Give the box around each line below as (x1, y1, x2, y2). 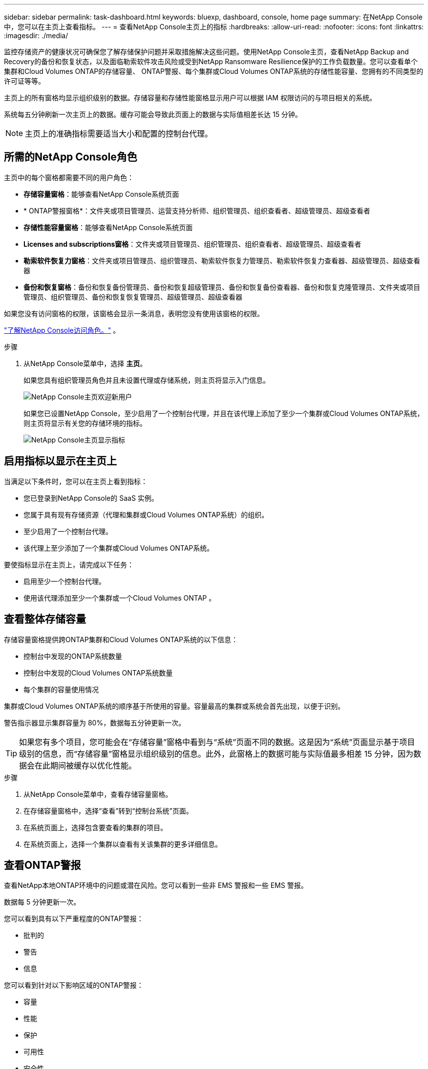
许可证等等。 (4, 77, 45, 85)
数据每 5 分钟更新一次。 (4, 898, 81, 906)
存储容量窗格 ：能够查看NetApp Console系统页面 (23, 189, 179, 198)
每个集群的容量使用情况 (23, 685, 99, 694)
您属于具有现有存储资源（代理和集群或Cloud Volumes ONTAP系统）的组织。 (23, 510, 269, 519)
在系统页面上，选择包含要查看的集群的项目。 (23, 823, 167, 832)
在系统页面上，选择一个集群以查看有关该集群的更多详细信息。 (23, 839, 222, 848)
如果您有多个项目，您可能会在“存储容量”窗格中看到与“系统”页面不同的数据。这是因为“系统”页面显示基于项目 (19, 737, 415, 747)
